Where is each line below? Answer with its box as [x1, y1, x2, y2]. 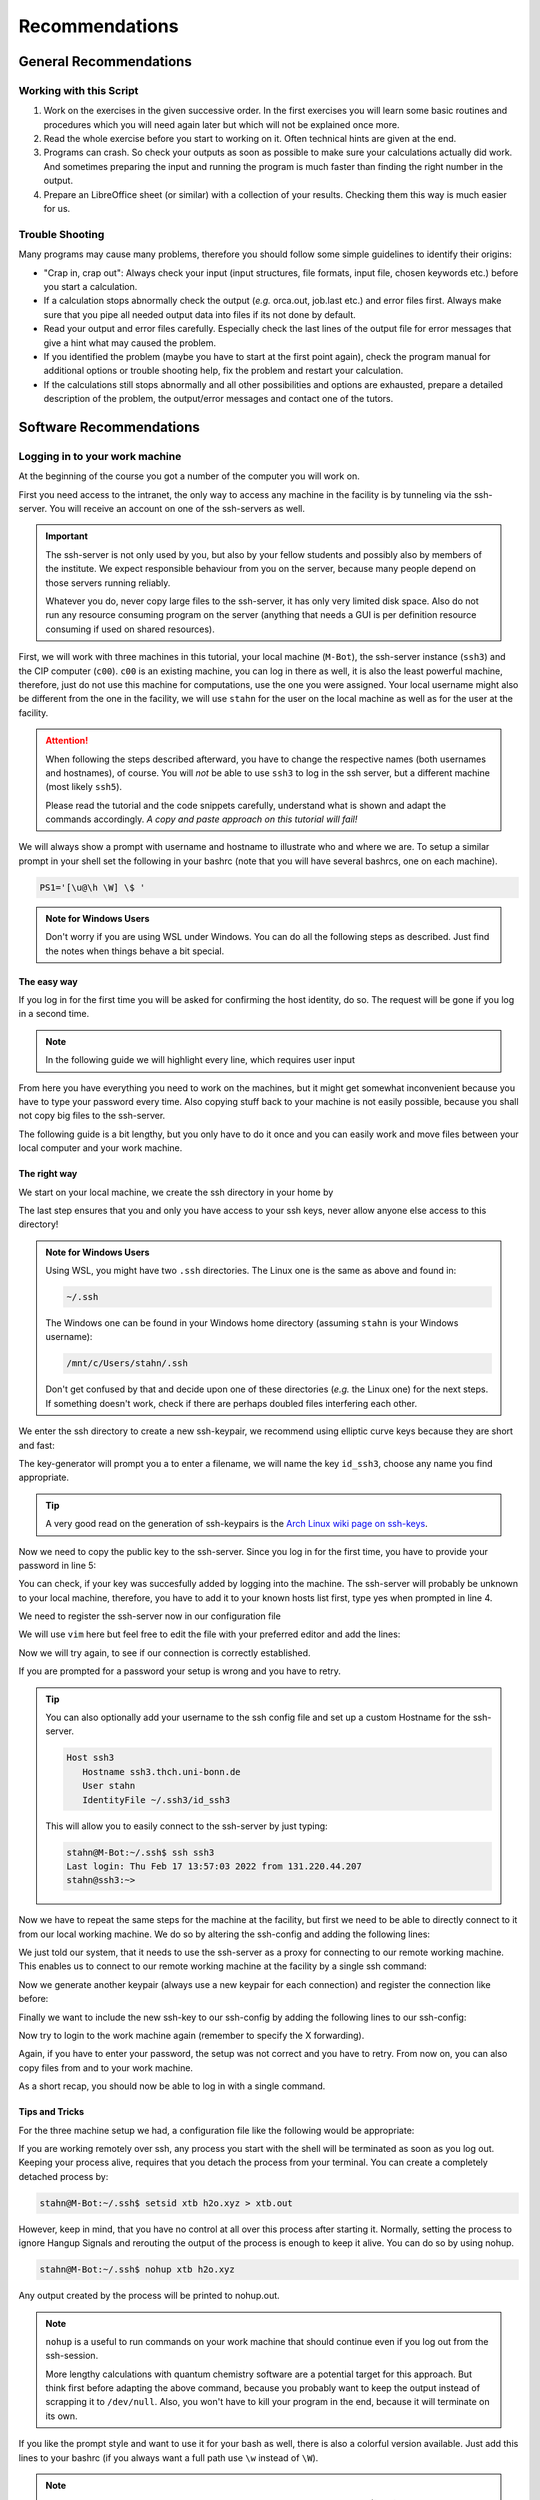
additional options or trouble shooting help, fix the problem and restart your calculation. [43, 365, 404, 377]
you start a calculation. [43, 280, 138, 292]
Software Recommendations [18, 418, 200, 435]
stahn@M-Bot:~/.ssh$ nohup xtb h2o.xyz [39, 2264, 235, 2275]
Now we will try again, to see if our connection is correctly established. [18, 1646, 311, 1659]
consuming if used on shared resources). [45, 623, 215, 635]
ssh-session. [45, 2350, 99, 2362]
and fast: [18, 1439, 55, 1451]
